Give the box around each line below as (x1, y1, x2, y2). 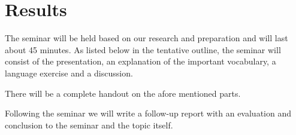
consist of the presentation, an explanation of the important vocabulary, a (5, 55, 276, 67)
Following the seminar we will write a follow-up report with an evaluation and (5, 107, 292, 119)
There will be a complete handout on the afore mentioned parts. (5, 87, 241, 99)
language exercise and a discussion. (5, 66, 133, 79)
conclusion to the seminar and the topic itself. (5, 118, 173, 131)
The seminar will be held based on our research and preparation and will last (5, 32, 288, 44)
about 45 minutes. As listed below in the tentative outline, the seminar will (5, 43, 281, 56)
